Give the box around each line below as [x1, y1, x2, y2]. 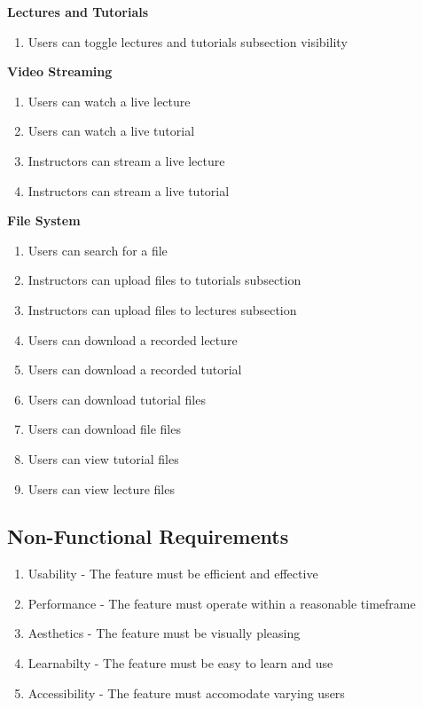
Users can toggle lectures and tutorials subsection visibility [27, 32, 348, 51]
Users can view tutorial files [27, 449, 179, 468]
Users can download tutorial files [27, 389, 206, 408]
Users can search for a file [27, 240, 168, 259]
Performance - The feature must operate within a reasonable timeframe [27, 594, 416, 612]
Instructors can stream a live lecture [27, 151, 225, 169]
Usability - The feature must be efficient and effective [27, 564, 318, 583]
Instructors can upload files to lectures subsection [27, 300, 297, 319]
